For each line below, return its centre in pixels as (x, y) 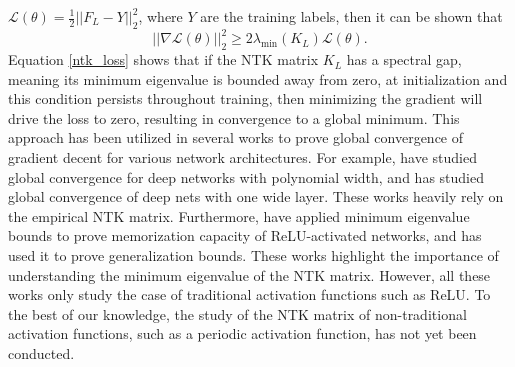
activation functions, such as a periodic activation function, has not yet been (242, 333)
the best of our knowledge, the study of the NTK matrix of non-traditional (237, 313)
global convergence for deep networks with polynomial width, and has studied (246, 176)
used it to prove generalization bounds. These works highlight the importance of (253, 255)
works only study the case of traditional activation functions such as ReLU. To (249, 294)
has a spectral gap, (404, 59)
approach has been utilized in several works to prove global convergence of (236, 137)
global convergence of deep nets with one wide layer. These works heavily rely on (256, 196)
